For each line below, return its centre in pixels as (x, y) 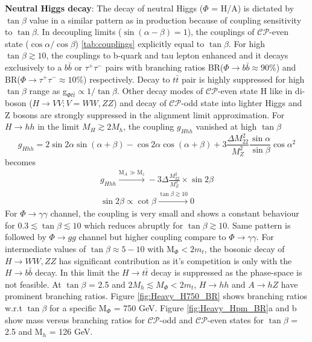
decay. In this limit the (77, 272)
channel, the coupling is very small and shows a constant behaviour (175, 213)
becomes (21, 162)
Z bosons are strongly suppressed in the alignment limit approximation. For (145, 114)
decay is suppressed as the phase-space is (227, 272)
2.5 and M (24, 331)
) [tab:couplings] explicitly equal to (140, 43)
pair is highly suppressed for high (243, 79)
